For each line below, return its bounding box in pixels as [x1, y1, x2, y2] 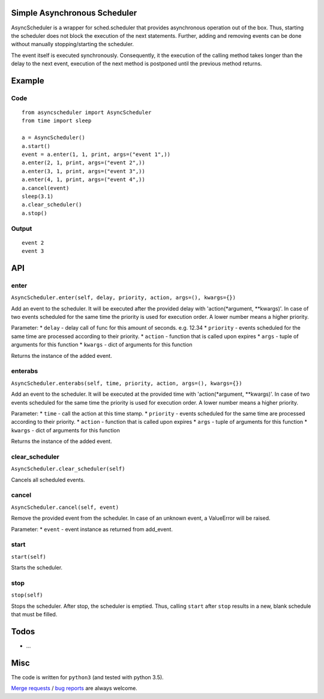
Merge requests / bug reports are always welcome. [11, 685, 137, 692]
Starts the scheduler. [11, 564, 63, 571]
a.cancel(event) [22, 185, 70, 191]
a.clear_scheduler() [22, 201, 82, 208]
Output [11, 224, 32, 233]
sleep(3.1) [22, 192, 54, 200]
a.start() [22, 143, 50, 149]
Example [11, 76, 44, 86]
